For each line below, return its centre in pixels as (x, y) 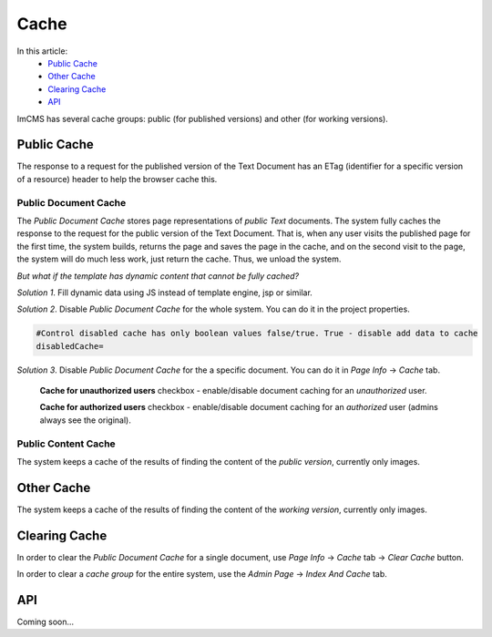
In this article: (42, 51)
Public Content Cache (66, 444)
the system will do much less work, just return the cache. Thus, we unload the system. (179, 259)
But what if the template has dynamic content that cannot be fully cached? (158, 276)
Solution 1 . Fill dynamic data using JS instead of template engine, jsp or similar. (165, 293)
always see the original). (86, 420)
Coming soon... (46, 622)
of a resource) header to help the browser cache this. (117, 179)
